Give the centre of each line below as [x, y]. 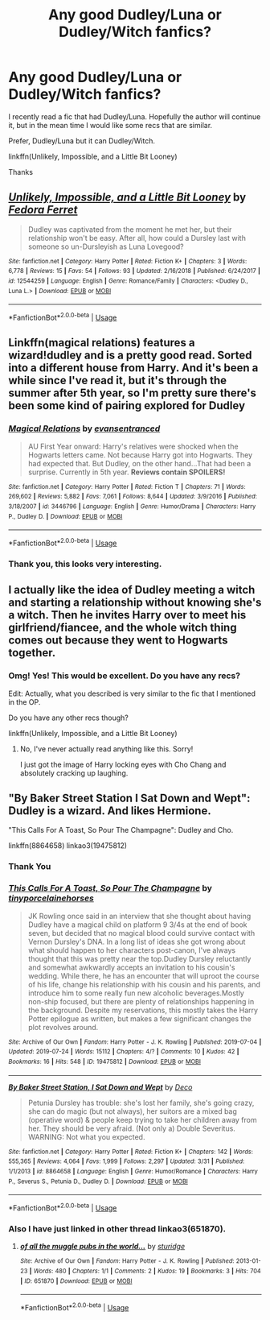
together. [32, 653]
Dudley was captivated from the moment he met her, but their [130, 229]
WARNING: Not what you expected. [86, 1136]
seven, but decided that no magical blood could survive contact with [141, 933]
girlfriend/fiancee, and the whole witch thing [123, 628]
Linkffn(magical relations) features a [102, 343]
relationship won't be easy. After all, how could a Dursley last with [137, 238]
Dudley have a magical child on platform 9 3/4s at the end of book [137, 925]
